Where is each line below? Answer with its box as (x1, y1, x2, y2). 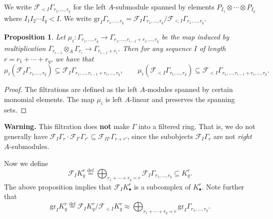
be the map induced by (161, 31, 229, 41)
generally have (4, 130, 48, 141)
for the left (73, 1, 106, 11)
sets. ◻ (4, 104, 27, 114)
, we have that (50, 53, 94, 63)
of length (199, 42, 226, 53)
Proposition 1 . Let (4, 31, 65, 41)
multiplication (4, 42, 46, 53)
